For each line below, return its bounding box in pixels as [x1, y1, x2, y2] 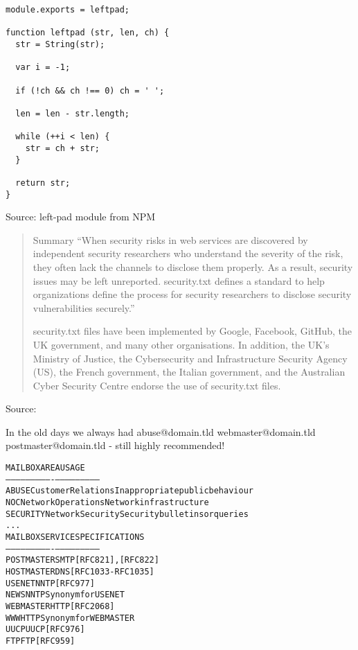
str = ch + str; [25, 143, 100, 153]
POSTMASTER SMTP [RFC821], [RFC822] [6, 555, 159, 565]
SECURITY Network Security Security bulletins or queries [6, 509, 249, 519]
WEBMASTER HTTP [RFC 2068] [6, 601, 115, 611]
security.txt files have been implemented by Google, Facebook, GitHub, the [33, 324, 352, 338]
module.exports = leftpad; [6, 5, 129, 15]
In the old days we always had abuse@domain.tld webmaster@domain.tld [6, 424, 316, 439]
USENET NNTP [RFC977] [6, 578, 95, 588]
